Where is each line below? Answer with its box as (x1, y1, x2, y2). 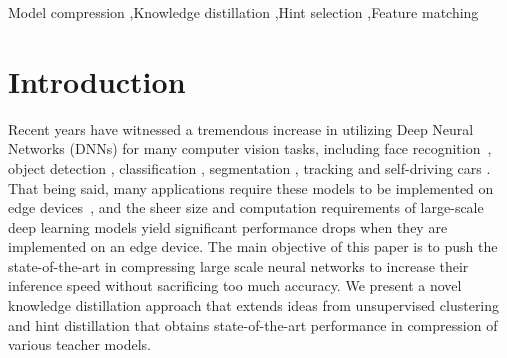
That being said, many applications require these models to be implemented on (8, 177, 494, 198)
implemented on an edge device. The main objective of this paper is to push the (8, 236, 498, 257)
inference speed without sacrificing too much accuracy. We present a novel (8, 275, 462, 296)
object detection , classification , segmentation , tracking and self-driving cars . (8, 157, 491, 178)
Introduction (8, 60, 186, 101)
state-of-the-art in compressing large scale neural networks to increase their (8, 255, 469, 276)
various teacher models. (8, 334, 151, 355)
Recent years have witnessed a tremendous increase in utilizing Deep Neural (8, 118, 474, 139)
